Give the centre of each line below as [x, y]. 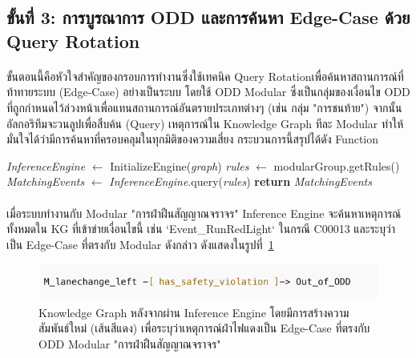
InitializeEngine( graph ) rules [180, 165]
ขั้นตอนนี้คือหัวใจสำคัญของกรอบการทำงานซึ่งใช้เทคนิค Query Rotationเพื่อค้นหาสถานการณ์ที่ [205, 76]
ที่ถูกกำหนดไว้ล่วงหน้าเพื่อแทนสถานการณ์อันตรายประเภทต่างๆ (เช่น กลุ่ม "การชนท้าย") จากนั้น [204, 107]
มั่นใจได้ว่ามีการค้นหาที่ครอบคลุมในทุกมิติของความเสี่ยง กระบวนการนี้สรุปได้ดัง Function [193, 139]
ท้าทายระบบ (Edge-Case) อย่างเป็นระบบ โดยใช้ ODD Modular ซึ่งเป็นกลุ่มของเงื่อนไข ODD [208, 92]
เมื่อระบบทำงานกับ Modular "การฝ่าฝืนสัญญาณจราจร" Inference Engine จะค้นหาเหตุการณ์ [204, 213]
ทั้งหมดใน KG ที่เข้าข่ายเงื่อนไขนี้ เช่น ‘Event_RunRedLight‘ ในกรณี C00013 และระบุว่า [201, 229]
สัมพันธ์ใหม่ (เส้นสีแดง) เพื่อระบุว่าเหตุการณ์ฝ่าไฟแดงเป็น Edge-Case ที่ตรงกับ [204, 328]
